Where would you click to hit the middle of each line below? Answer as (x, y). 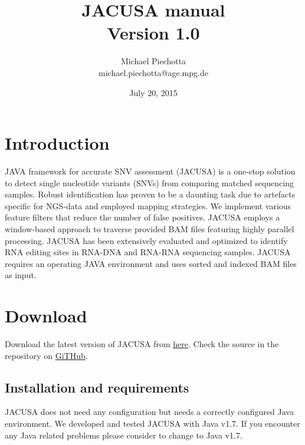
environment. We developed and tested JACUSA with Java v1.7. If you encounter (152, 423)
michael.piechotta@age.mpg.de (153, 72)
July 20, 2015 (153, 92)
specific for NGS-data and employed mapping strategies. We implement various (148, 205)
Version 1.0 (153, 33)
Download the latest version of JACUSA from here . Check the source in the (142, 344)
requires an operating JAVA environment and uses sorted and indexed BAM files (151, 263)
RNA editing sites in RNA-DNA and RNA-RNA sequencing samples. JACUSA (148, 252)
